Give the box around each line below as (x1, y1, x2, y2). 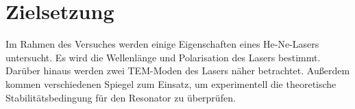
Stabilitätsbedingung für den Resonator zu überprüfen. (5, 90, 236, 104)
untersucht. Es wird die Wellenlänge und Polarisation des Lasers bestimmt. (5, 50, 321, 64)
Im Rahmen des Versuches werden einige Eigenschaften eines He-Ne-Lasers (5, 37, 319, 51)
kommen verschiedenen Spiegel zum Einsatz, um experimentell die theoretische (5, 76, 336, 91)
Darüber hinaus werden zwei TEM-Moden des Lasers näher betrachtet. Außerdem (5, 63, 350, 78)
